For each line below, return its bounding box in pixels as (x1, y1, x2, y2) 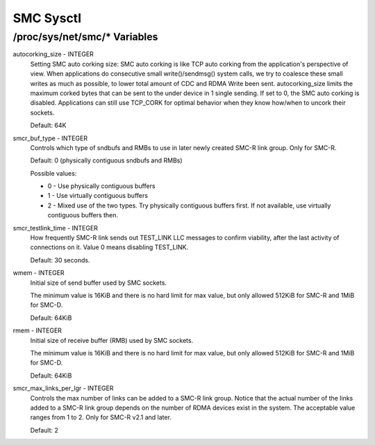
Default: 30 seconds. (30, 255, 90, 264)
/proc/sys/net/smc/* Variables (12, 31, 158, 43)
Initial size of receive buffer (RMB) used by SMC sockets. (30, 336, 194, 344)
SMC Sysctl (12, 10, 82, 26)
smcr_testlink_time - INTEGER (12, 224, 99, 232)
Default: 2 (30, 426, 59, 434)
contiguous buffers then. (47, 211, 118, 219)
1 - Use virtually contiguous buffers (47, 192, 149, 200)
